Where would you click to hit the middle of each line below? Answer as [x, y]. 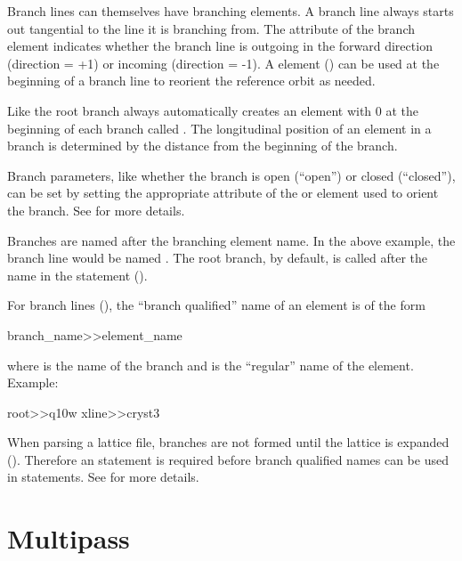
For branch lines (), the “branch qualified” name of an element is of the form [216, 305]
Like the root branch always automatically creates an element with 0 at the [213, 110]
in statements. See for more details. [103, 477]
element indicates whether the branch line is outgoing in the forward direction [220, 46]
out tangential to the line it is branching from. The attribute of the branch [211, 28]
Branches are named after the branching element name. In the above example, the [231, 240]
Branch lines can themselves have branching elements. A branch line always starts [231, 11]
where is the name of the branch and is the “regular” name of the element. [211, 365]
